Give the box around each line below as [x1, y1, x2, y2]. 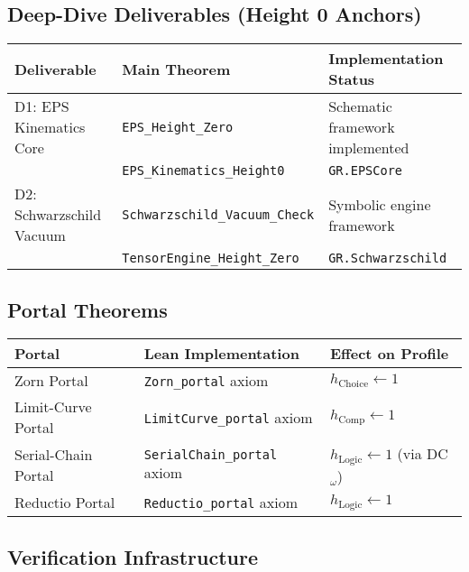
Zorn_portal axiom [143, 370, 269, 392]
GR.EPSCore [328, 163, 402, 179]
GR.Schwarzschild [328, 251, 447, 266]
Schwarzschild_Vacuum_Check [122, 207, 315, 222]
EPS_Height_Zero [122, 119, 234, 134]
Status [328, 69, 375, 90]
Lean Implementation [143, 343, 299, 364]
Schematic [328, 96, 392, 117]
